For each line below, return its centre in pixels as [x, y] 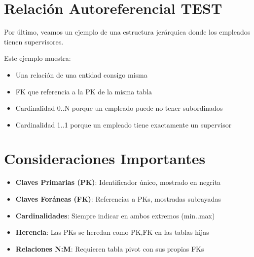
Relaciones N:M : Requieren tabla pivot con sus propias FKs [110, 248]
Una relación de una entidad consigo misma [81, 74]
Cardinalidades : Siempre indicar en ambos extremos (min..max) [115, 215]
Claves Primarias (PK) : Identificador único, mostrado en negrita [118, 182]
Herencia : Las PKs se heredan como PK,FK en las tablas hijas [112, 232]
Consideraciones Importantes [105, 158]
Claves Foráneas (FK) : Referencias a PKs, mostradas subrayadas [118, 199]
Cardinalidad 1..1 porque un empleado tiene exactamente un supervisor [124, 124]
